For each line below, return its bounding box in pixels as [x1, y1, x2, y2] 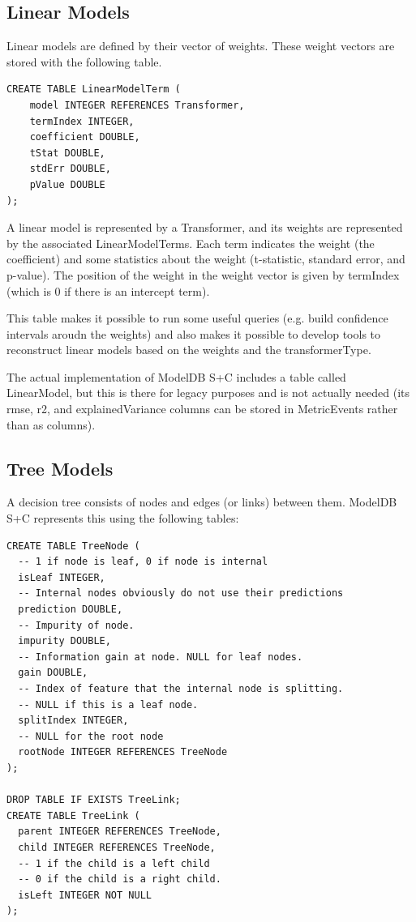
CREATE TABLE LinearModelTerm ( [6, 83, 181, 96]
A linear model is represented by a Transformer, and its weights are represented [6, 219, 403, 236]
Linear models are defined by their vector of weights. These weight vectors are [6, 37, 395, 54]
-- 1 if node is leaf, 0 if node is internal [18, 556, 268, 568]
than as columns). [6, 416, 96, 433]
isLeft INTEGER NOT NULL [18, 889, 152, 901]
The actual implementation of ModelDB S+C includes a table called [6, 368, 346, 385]
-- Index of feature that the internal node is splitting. [18, 683, 344, 694]
